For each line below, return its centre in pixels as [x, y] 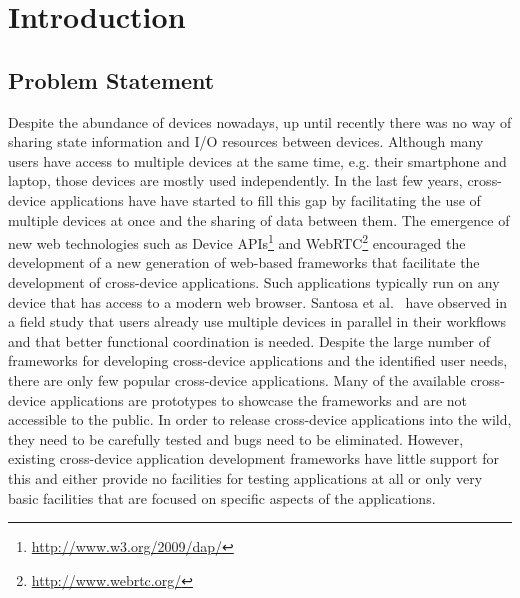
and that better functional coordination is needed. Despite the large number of [249, 340]
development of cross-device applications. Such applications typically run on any [254, 281]
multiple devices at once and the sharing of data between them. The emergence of [259, 219]
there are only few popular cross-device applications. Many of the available [237, 379]
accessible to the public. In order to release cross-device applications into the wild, [260, 419]
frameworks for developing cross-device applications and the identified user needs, [258, 360]
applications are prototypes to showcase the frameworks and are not [259, 399]
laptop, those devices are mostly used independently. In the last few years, [235, 180]
